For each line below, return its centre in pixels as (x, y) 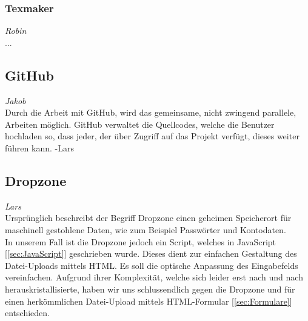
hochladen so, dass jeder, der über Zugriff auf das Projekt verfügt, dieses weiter (152, 136)
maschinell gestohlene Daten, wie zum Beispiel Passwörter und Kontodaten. (146, 229)
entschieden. (27, 313)
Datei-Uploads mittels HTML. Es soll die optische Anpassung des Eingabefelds (152, 265)
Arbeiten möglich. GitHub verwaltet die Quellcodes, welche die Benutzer (140, 124)
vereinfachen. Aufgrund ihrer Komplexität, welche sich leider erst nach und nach (154, 277)
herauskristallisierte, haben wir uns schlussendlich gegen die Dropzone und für (150, 289)
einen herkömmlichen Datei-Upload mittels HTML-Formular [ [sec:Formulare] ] (149, 301)
